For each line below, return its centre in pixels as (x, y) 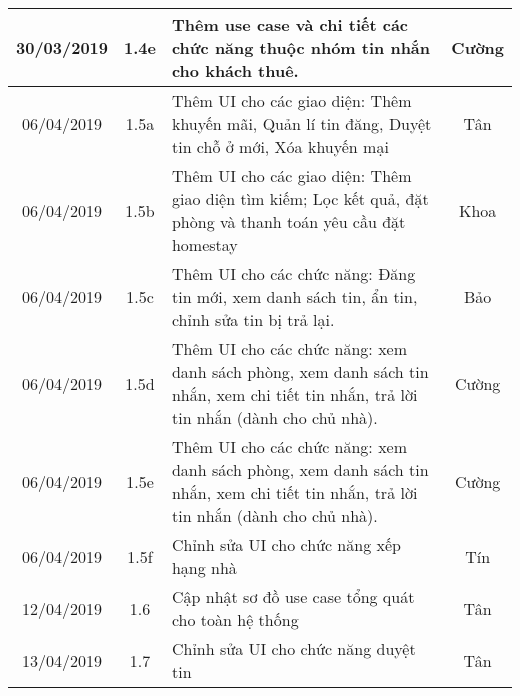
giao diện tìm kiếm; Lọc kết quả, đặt (300, 198)
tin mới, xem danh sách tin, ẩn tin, (294, 296)
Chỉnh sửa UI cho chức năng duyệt (293, 648)
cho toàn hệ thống (235, 619)
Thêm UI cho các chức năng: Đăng (293, 273)
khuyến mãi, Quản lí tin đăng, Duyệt (301, 123)
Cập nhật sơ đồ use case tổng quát (293, 596)
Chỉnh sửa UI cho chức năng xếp (286, 544)
